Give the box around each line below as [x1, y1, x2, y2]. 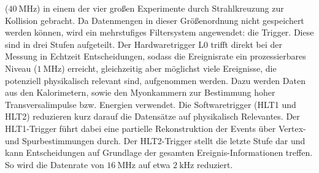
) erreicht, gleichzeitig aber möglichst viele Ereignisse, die [61, 61, 277, 74]
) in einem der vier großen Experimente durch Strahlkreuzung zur [37, 2, 284, 14]
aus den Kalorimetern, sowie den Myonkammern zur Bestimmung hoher [5, 86, 275, 99]
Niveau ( [5, 61, 37, 74]
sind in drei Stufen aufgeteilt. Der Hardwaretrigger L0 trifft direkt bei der [5, 37, 282, 50]
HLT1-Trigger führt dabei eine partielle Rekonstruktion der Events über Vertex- [5, 121, 306, 134]
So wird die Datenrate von [5, 158, 104, 171]
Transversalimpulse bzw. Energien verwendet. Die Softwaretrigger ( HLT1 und [5, 98, 296, 110]
